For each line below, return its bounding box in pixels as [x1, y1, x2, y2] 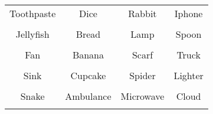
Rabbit [128, 6, 157, 20]
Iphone [174, 6, 203, 20]
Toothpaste [9, 6, 56, 20]
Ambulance [65, 89, 112, 103]
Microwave [120, 89, 165, 103]
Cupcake [70, 69, 106, 82]
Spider [129, 69, 156, 82]
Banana [72, 48, 104, 61]
